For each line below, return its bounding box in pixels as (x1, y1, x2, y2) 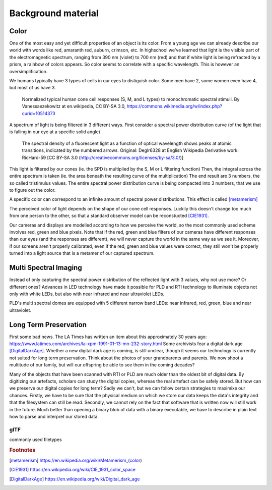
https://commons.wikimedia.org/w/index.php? (126, 103, 223, 110)
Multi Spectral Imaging (9, 263, 83, 272)
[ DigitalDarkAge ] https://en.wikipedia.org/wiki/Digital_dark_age (9, 476, 140, 482)
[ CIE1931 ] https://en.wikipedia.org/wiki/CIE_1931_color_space (9, 467, 136, 473)
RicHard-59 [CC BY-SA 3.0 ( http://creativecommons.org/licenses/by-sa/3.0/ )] (22, 154, 184, 160)
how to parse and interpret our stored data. (9, 413, 99, 419)
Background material (9, 8, 99, 19)
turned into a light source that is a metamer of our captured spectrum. (9, 250, 155, 256)
